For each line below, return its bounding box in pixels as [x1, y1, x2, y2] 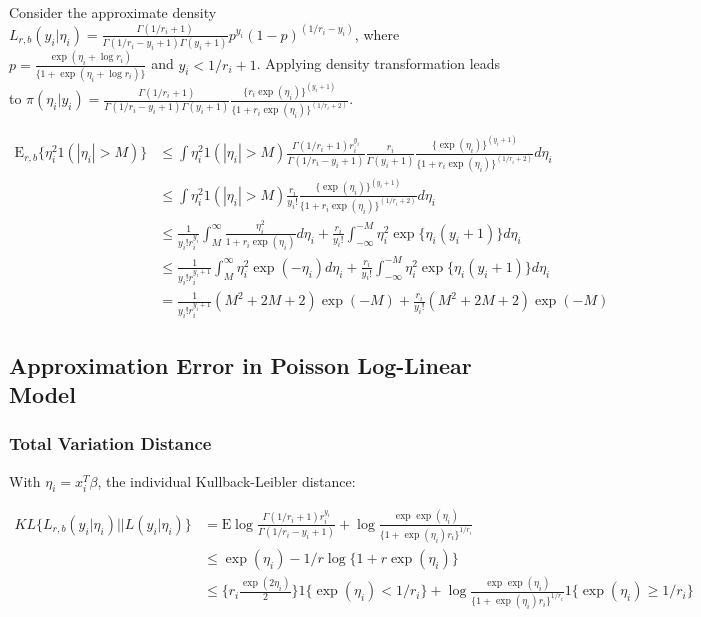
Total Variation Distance [9, 431, 212, 456]
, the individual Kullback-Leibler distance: [97, 470, 356, 491]
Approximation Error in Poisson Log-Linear [9, 349, 472, 380]
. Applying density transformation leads [256, 53, 501, 74]
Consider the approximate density [9, 2, 217, 22]
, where [354, 23, 400, 44]
